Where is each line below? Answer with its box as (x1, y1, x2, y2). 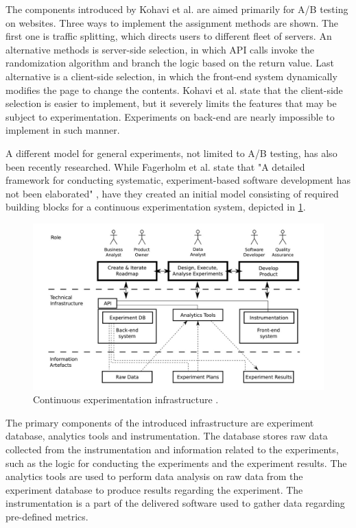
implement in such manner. (5, 123, 120, 137)
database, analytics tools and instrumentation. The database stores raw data (5, 429, 328, 443)
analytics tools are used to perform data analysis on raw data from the (5, 469, 303, 483)
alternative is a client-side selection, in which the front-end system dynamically (5, 69, 337, 83)
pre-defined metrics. (5, 509, 88, 523)
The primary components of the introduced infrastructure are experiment (5, 415, 314, 429)
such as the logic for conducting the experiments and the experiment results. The (5, 455, 347, 470)
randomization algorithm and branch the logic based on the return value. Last (5, 56, 334, 70)
